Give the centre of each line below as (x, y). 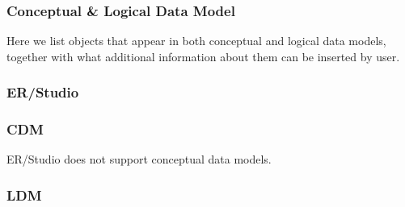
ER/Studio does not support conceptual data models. (139, 159)
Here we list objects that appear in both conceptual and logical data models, (196, 41)
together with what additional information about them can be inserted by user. (203, 56)
